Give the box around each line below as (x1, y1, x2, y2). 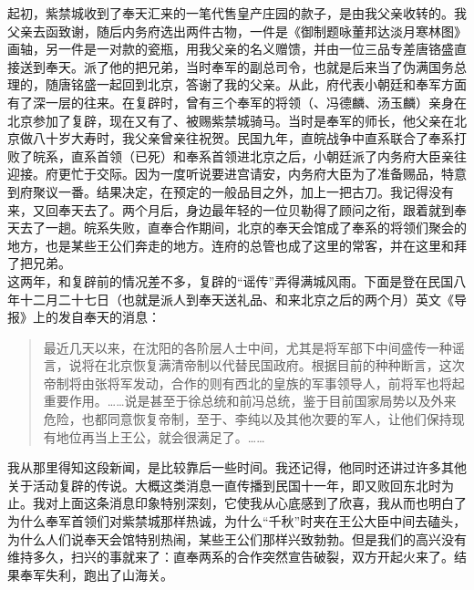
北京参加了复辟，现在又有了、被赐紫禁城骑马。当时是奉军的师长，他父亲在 (7, 110, 454, 129)
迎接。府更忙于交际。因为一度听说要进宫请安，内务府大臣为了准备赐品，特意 (7, 164, 467, 183)
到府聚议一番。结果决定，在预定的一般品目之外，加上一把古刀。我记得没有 (7, 181, 454, 201)
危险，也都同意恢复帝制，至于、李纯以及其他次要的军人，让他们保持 (43, 409, 452, 429)
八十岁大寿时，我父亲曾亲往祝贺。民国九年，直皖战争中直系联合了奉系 (32, 129, 454, 148)
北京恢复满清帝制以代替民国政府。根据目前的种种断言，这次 (107, 356, 465, 375)
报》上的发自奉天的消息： (7, 307, 160, 326)
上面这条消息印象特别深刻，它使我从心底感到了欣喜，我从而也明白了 (57, 493, 467, 512)
